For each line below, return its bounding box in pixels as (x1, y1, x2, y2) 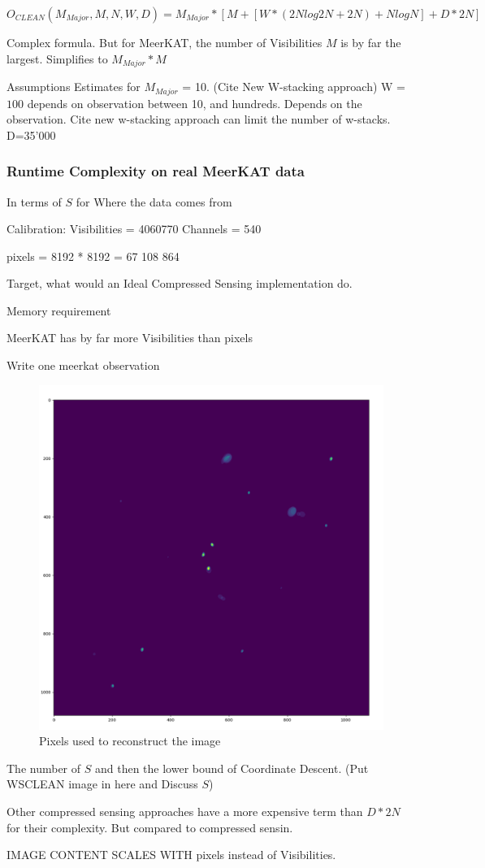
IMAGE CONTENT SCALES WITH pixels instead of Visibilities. (6, 846, 336, 863)
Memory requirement (6, 302, 111, 319)
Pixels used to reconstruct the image (39, 732, 221, 749)
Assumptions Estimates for (6, 78, 141, 95)
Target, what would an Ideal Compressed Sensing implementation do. (6, 275, 353, 292)
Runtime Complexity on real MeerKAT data (6, 161, 305, 181)
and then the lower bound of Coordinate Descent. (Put (94, 759, 369, 776)
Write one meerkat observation (6, 357, 160, 374)
